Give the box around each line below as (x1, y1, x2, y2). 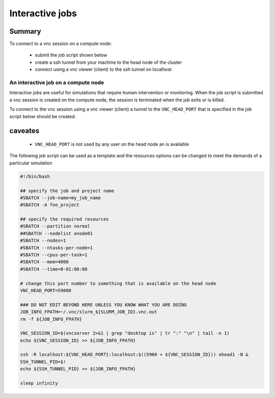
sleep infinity (20, 380, 58, 386)
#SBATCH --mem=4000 (20, 259, 69, 265)
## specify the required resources (20, 217, 109, 222)
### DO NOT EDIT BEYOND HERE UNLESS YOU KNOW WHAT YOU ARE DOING (20, 302, 187, 308)
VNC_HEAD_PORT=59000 (20, 287, 71, 293)
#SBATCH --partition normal (20, 223, 90, 229)
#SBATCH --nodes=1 (20, 237, 66, 244)
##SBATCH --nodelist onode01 (20, 230, 93, 236)
